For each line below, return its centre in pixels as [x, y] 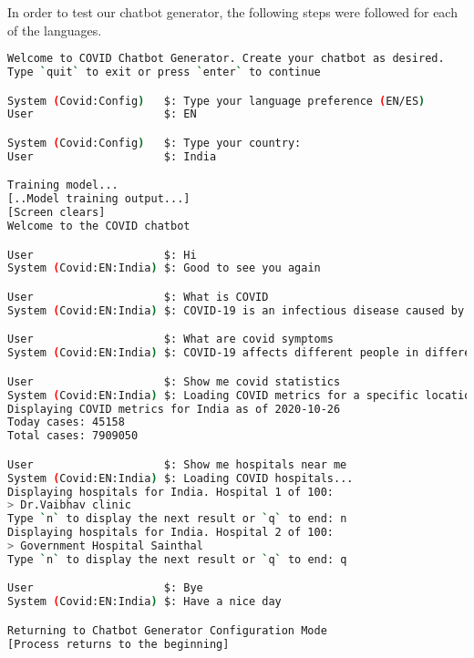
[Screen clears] [57, 213]
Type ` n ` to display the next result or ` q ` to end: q [177, 559]
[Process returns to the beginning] [118, 644]
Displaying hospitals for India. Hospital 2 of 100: [170, 533]
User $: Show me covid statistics [174, 381]
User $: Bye [105, 588]
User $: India [112, 156]
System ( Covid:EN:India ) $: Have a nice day [144, 602]
